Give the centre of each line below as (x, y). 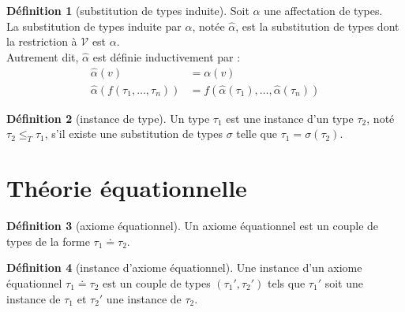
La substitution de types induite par (94, 26)
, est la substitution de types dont (317, 26)
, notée (208, 26)
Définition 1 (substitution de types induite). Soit (128, 10)
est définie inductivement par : (167, 56)
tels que (287, 282)
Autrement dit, (43, 56)
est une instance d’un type (290, 118)
